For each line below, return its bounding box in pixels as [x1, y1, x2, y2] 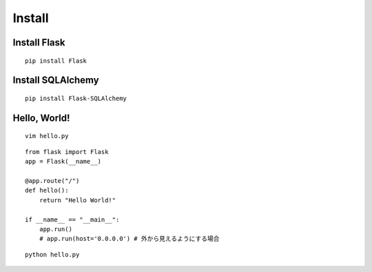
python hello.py [25, 251, 80, 258]
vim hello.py [25, 132, 69, 140]
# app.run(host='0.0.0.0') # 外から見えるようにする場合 [39, 235, 220, 243]
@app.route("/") [25, 177, 80, 184]
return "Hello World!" [39, 196, 116, 204]
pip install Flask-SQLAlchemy [25, 94, 127, 102]
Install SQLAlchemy [12, 75, 99, 86]
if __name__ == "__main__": [25, 215, 120, 224]
